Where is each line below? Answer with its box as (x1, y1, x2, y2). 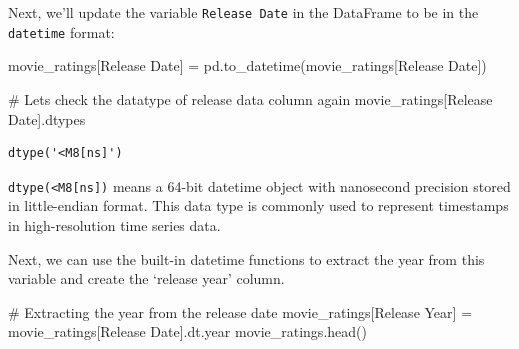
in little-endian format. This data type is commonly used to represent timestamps (8, 195, 509, 216)
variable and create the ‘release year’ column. (8, 268, 285, 289)
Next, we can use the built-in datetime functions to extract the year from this (8, 248, 485, 269)
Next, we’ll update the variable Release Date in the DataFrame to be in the (8, 2, 479, 22)
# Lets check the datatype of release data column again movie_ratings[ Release (8, 88, 493, 109)
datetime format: (8, 21, 115, 42)
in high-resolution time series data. (8, 214, 221, 235)
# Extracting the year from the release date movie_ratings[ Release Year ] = (8, 301, 473, 322)
